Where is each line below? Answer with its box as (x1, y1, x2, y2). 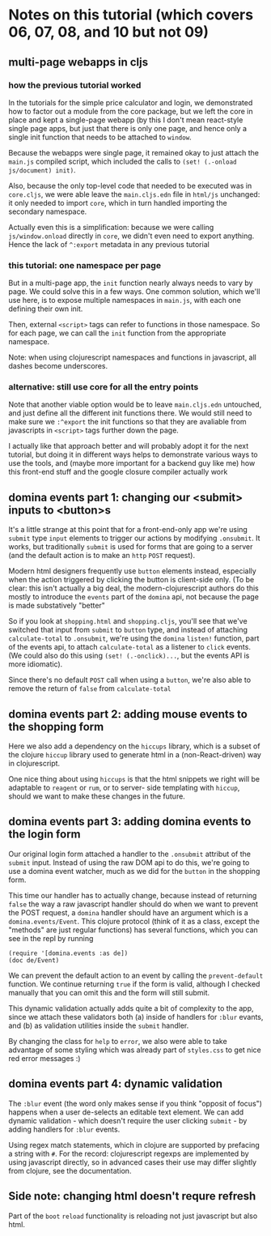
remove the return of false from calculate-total (8, 684, 171, 693)
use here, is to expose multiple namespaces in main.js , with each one (8, 296, 241, 305)
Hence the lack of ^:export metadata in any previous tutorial (8, 239, 210, 249)
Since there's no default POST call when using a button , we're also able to (8, 675, 252, 685)
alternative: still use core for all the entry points (8, 381, 199, 393)
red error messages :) (8, 1053, 81, 1063)
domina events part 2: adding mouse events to (8, 707, 248, 721)
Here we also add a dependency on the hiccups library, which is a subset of (8, 741, 260, 751)
